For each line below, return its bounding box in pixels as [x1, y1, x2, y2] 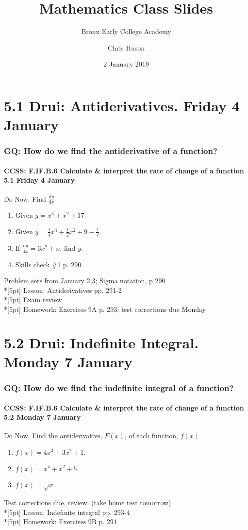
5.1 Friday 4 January [4, 175, 75, 185]
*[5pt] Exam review [4, 294, 62, 305]
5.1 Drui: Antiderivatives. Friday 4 [4, 95, 240, 115]
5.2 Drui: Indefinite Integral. [4, 332, 199, 352]
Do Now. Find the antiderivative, [4, 430, 102, 441]
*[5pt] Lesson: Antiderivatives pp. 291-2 [4, 285, 122, 295]
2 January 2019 [103, 59, 149, 69]
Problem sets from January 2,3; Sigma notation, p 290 [4, 275, 165, 286]
